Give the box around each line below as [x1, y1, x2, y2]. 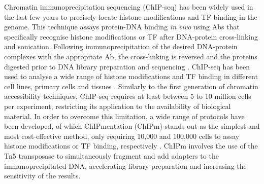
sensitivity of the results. [4, 170, 81, 181]
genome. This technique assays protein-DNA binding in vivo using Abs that [4, 21, 240, 32]
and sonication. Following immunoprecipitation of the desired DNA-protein [4, 41, 238, 52]
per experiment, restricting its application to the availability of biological [4, 100, 231, 111]
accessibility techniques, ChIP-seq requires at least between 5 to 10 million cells [4, 91, 251, 101]
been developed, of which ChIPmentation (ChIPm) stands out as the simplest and [4, 121, 260, 131]
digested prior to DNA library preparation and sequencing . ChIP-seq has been [4, 61, 250, 71]
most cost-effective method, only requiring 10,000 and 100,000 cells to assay [4, 130, 240, 141]
